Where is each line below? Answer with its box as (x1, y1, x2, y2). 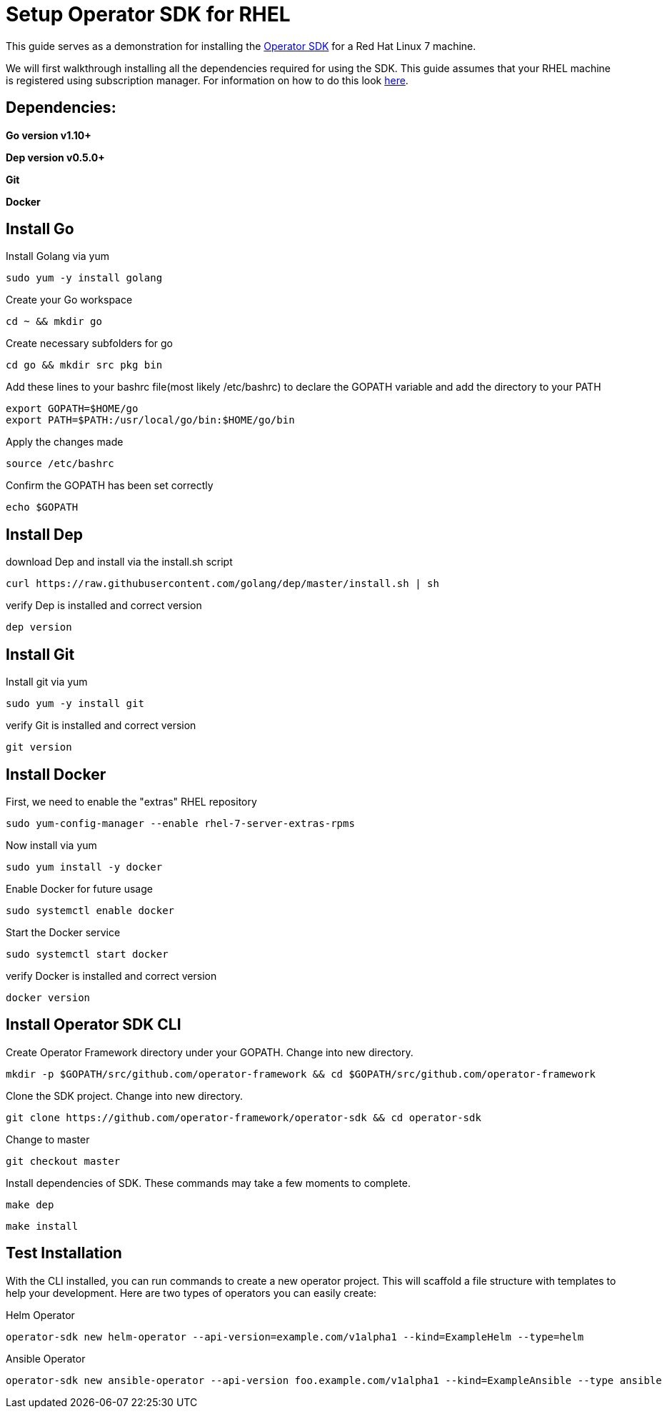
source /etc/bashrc (6, 458, 114, 470)
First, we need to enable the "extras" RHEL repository (6, 795, 257, 808)
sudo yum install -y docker (6, 861, 163, 873)
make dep (6, 1198, 54, 1210)
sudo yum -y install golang (6, 272, 163, 284)
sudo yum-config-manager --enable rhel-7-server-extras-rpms (6, 817, 355, 829)
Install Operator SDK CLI (6, 1016, 181, 1034)
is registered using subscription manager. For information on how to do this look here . (6, 74, 408, 86)
